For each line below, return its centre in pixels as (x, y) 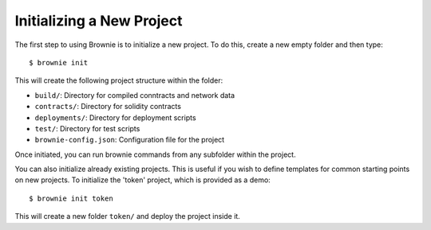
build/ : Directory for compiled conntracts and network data (135, 95)
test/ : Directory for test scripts (87, 128)
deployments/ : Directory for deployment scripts (115, 117)
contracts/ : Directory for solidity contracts (108, 107)
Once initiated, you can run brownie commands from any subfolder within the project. (155, 154)
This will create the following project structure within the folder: (119, 80)
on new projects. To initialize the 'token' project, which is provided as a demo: (142, 180)
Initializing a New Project (99, 21)
